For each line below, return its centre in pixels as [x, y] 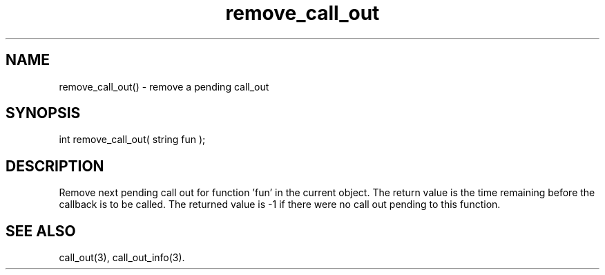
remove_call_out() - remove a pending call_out [164, 86]
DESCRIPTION [55, 166]
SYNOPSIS [43, 113]
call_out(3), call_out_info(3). [122, 258]
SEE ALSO [41, 231]
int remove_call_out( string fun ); [132, 140]
